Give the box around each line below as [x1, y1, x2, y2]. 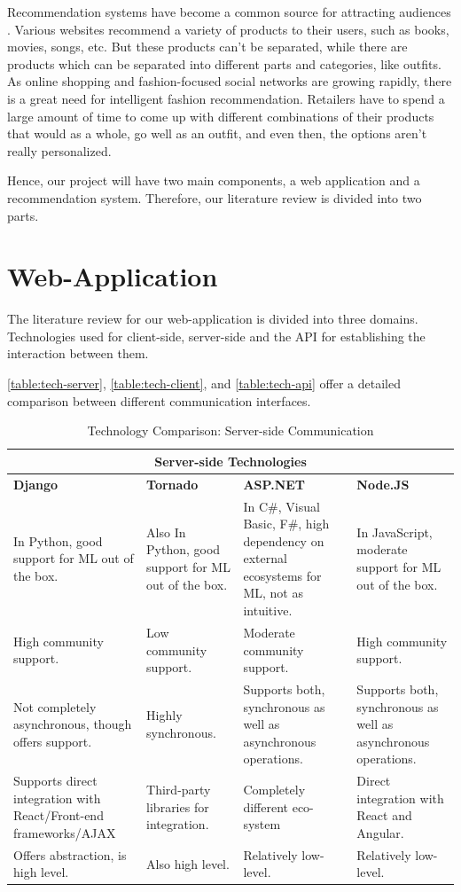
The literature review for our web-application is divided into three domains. [7, 309, 418, 328]
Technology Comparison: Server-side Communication [87, 421, 374, 440]
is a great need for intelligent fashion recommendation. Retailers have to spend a [7, 89, 445, 107]
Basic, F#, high [243, 514, 330, 533]
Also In [146, 522, 186, 541]
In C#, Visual [243, 497, 320, 515]
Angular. [356, 823, 404, 841]
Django [13, 474, 59, 493]
